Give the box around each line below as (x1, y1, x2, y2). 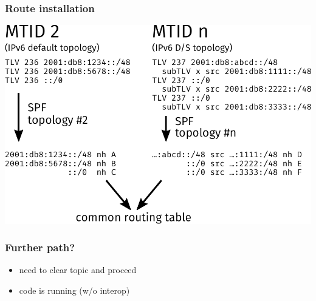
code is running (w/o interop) (19, 283, 130, 296)
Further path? (5, 240, 75, 255)
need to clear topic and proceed (19, 263, 137, 276)
